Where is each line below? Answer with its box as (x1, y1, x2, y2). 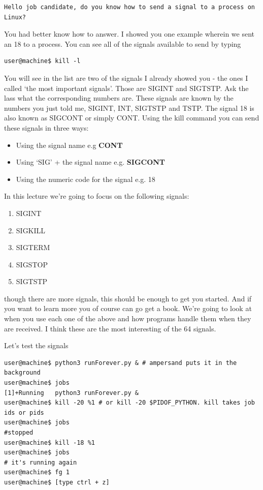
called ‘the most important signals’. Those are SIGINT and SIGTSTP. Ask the (4, 82, 249, 93)
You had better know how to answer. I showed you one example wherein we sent (4, 28, 255, 39)
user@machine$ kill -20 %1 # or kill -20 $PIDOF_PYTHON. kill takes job (4, 399, 255, 407)
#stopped (4, 429, 34, 436)
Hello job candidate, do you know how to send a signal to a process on (4, 4, 255, 11)
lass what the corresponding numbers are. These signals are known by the (4, 93, 234, 103)
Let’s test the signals (4, 340, 69, 351)
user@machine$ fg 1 (4, 469, 70, 476)
